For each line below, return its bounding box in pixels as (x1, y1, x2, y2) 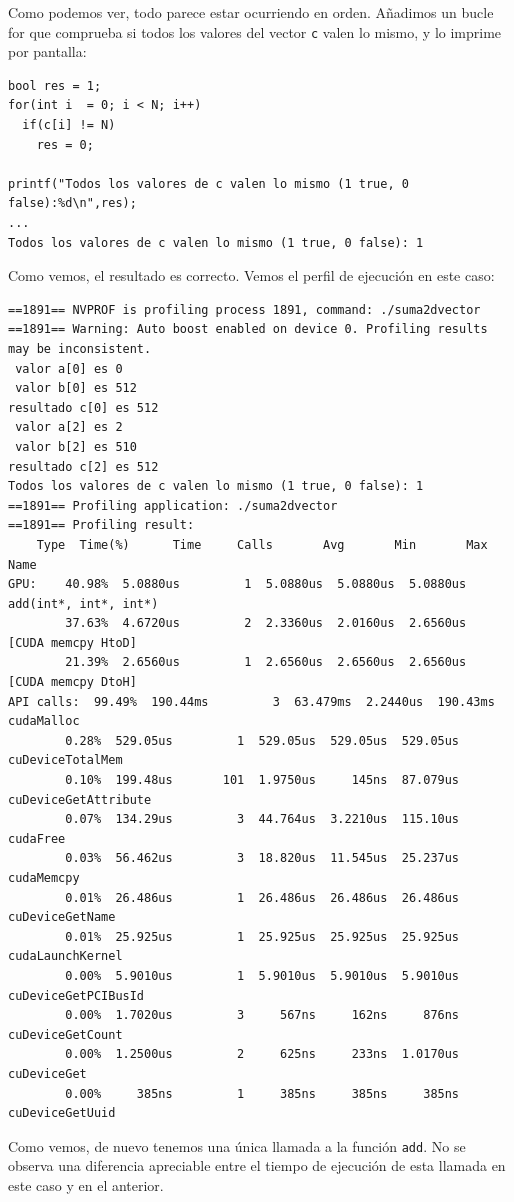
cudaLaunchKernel (8, 949, 123, 964)
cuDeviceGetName (8, 910, 116, 925)
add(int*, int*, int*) (8, 596, 159, 611)
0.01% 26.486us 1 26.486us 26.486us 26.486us (65, 890, 460, 905)
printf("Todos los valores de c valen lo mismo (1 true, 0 (8, 176, 409, 191)
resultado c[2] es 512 (8, 459, 159, 474)
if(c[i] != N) (22, 118, 116, 133)
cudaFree (8, 831, 66, 846)
